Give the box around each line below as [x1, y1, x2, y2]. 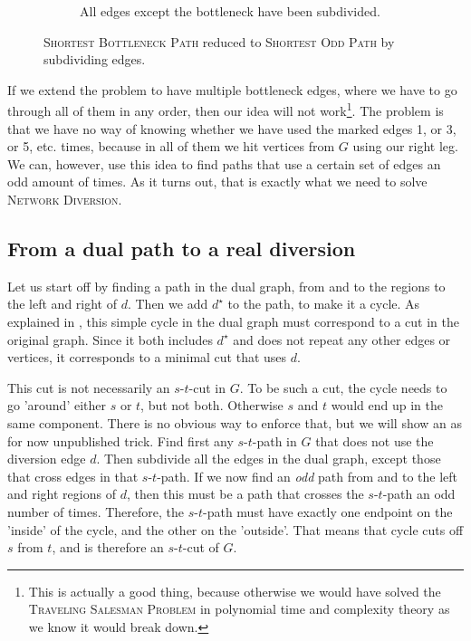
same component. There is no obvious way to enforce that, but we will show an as [7, 413, 463, 432]
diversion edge [7, 449, 86, 468]
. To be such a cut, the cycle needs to [239, 378, 447, 397]
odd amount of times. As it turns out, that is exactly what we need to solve [7, 172, 428, 191]
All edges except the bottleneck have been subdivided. [80, 2, 380, 20]
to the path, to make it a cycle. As [227, 294, 420, 313]
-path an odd [382, 484, 456, 503]
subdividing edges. [43, 50, 146, 69]
